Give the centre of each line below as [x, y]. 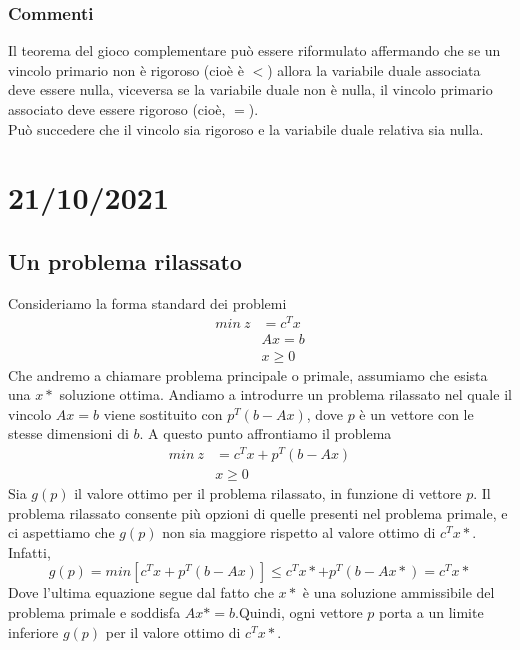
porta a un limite [431, 612]
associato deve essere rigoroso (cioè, [117, 109]
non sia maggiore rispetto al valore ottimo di [299, 532]
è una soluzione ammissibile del [398, 592]
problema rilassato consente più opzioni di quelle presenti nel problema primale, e [258, 512]
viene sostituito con [163, 413]
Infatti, [29, 551]
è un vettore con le [416, 413]
